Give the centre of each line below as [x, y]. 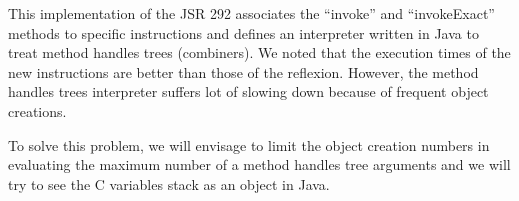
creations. [37, 110]
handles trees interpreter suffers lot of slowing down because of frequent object [248, 91]
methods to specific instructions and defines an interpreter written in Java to [243, 32]
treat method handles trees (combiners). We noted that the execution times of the [259, 52]
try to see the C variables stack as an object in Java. [169, 183]
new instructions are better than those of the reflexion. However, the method [243, 71]
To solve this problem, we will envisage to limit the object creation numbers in [249, 144]
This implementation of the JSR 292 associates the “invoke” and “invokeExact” [251, 13]
